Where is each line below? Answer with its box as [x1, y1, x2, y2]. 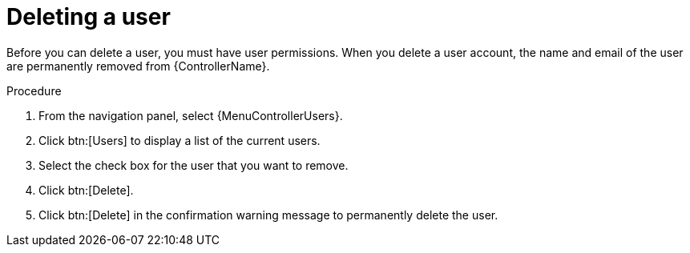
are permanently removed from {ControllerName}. [6, 58, 270, 73]
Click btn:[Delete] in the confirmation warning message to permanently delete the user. [38, 207, 498, 222]
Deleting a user [6, 3, 171, 30]
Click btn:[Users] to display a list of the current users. [38, 133, 321, 147]
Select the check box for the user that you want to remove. [38, 158, 349, 172]
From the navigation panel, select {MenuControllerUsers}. [38, 108, 343, 122]
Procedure [6, 83, 62, 98]
